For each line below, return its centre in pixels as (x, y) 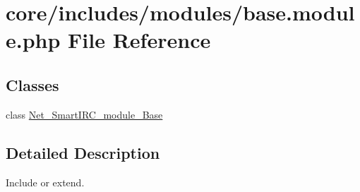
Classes (32, 84)
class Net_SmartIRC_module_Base (84, 114)
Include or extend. (45, 182)
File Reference (139, 40)
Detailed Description (83, 152)
